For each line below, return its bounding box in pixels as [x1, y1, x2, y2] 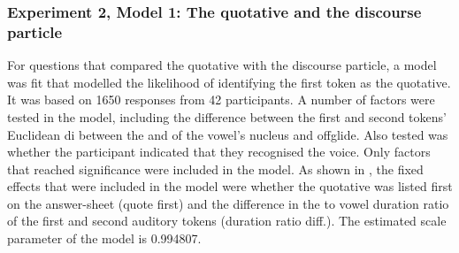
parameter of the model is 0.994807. [7, 229, 202, 248]
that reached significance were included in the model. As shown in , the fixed [7, 159, 424, 178]
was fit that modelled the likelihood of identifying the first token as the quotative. [7, 73, 451, 91]
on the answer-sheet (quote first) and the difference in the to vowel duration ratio [7, 194, 449, 212]
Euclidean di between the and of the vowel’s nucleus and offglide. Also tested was [7, 125, 448, 143]
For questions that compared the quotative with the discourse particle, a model [7, 56, 437, 74]
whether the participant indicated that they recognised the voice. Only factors [7, 142, 431, 161]
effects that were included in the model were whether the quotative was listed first [7, 177, 453, 195]
